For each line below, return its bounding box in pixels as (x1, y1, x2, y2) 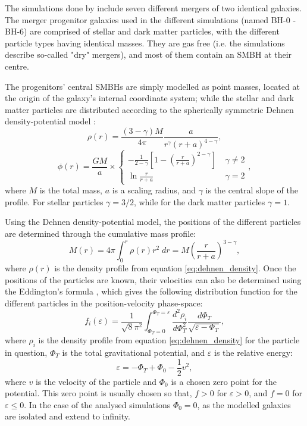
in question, (5, 346, 48, 359)
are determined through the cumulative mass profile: (5, 227, 196, 240)
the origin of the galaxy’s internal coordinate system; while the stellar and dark (5, 92, 295, 104)
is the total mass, (39, 184, 102, 196)
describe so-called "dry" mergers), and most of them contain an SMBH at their (5, 48, 292, 61)
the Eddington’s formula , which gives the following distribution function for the (5, 285, 297, 297)
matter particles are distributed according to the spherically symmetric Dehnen (5, 103, 294, 115)
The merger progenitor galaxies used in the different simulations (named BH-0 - (5, 13, 296, 26)
